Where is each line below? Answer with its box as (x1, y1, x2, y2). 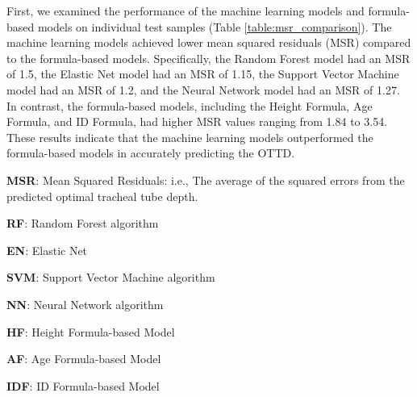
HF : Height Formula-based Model (6, 323, 175, 340)
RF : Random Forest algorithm (6, 215, 159, 232)
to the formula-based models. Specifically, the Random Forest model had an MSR (6, 49, 411, 66)
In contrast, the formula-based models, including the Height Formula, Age (6, 97, 373, 114)
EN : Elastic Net (6, 241, 88, 258)
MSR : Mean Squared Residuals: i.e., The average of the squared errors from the (6, 171, 405, 188)
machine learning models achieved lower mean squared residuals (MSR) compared (6, 34, 411, 51)
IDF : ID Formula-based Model (6, 377, 160, 394)
